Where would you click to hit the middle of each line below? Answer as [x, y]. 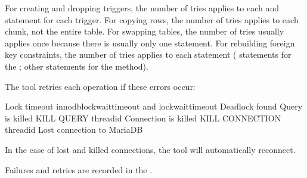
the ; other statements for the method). [77, 66]
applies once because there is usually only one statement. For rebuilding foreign [150, 43]
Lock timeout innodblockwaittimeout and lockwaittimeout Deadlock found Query [154, 106]
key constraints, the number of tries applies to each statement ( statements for [148, 54]
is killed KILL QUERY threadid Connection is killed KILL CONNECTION [143, 118]
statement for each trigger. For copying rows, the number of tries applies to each [152, 19]
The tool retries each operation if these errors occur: [100, 86]
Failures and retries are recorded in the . [79, 169]
